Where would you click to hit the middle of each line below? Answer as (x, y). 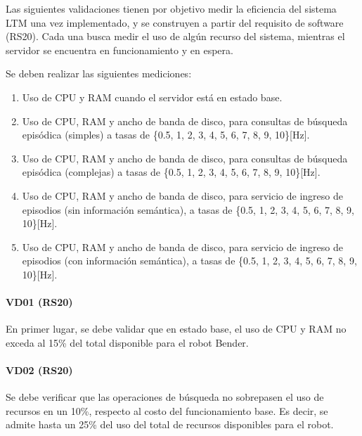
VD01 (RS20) (39, 302)
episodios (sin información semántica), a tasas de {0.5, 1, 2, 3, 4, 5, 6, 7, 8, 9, (188, 209)
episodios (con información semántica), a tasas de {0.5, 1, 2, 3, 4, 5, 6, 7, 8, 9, (189, 261)
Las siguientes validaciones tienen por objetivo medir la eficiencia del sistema (171, 8)
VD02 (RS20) (39, 370)
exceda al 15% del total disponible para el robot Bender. (127, 342)
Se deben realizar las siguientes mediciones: (99, 73)
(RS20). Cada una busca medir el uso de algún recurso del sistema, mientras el (175, 36)
